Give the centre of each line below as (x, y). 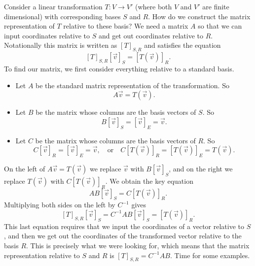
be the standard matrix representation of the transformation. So (132, 85)
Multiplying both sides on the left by (60, 205)
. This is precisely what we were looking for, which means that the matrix (138, 245)
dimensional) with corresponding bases (62, 16)
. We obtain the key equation (149, 181)
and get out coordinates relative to (151, 35)
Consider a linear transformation (53, 6)
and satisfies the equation (182, 45)
